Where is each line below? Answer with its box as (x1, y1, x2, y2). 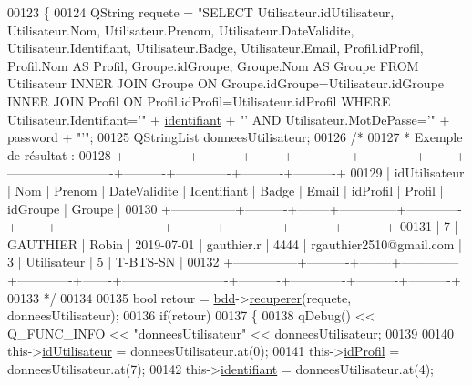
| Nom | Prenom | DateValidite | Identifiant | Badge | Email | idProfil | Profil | (7, 180, 444, 199)
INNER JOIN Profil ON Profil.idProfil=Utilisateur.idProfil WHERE (7, 91, 391, 110)
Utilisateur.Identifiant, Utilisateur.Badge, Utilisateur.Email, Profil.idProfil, (7, 38, 424, 57)
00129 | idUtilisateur (350, 163, 465, 182)
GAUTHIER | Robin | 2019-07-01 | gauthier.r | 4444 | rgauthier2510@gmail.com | (7, 234, 463, 253)
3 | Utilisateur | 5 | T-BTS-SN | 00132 (7, 252, 220, 271)
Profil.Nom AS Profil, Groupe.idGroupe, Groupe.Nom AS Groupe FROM (7, 56, 419, 75)
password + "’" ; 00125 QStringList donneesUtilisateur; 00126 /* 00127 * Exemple (7, 127, 463, 147)
